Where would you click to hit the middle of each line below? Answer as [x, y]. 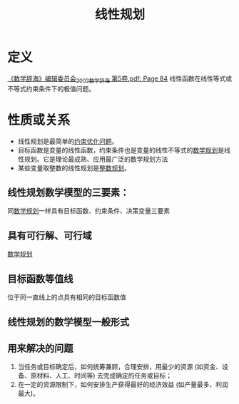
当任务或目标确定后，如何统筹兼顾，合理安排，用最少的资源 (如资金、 [120, 367]
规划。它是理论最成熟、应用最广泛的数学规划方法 [96, 159]
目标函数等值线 [40, 279]
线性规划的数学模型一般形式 [68, 322]
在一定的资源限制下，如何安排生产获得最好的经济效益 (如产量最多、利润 [123, 385]
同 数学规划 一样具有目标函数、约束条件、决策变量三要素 [88, 211]
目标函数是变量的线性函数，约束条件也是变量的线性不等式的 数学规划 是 [121, 150]
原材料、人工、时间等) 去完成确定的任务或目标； [101, 375]
